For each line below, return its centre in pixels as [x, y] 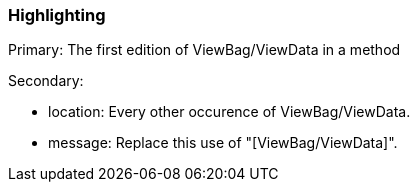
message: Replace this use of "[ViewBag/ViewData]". [223, 143]
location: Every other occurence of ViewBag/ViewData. [229, 112]
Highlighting [57, 15]
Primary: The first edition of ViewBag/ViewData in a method [204, 50]
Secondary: [46, 81]
